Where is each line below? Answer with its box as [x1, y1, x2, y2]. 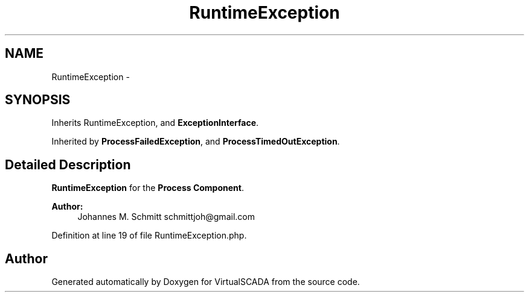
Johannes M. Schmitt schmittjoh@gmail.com [77, 211, 255, 222]
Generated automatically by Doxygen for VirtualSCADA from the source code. [51, 277, 360, 287]
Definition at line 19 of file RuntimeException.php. [51, 230, 247, 241]
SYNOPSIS [5, 92, 71, 108]
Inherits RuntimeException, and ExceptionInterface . [51, 117, 259, 128]
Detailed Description [5, 157, 131, 172]
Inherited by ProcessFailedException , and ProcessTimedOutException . [51, 136, 340, 147]
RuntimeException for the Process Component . [51, 183, 244, 193]
